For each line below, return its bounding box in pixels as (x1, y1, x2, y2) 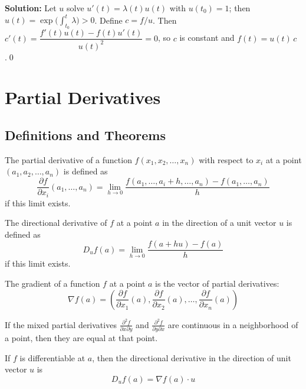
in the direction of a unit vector (162, 216, 277, 229)
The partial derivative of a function (5, 153, 132, 166)
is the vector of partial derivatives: (155, 277, 279, 290)
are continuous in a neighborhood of (167, 318, 298, 330)
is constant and (179, 31, 235, 44)
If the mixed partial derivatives (5, 318, 117, 330)
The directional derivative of (5, 216, 107, 229)
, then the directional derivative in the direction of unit (92, 351, 291, 364)
